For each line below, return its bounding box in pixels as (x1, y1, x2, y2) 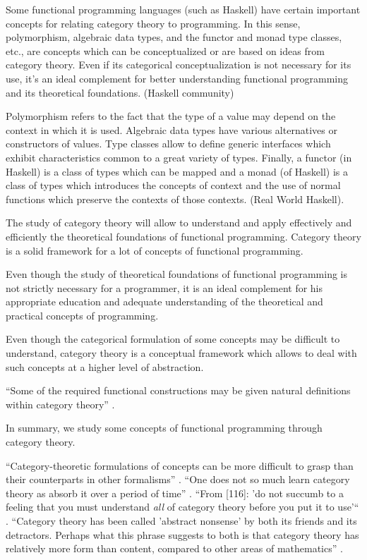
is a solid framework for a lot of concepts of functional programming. (6, 243, 303, 257)
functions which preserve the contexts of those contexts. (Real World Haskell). (6, 191, 344, 206)
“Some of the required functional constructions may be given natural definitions (6, 383, 351, 398)
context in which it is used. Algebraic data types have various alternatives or (6, 122, 337, 137)
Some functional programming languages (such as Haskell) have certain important (6, 2, 361, 16)
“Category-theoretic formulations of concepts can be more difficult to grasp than (6, 458, 354, 473)
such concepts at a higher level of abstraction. (6, 359, 204, 374)
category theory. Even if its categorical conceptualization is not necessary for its (6, 57, 351, 72)
